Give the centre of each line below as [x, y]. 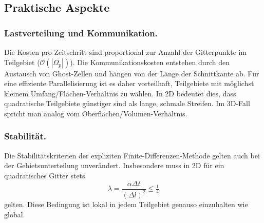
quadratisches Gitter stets [45, 175]
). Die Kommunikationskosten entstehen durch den [150, 62]
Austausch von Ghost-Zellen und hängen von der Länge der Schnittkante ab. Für [132, 73]
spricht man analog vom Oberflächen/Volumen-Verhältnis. [96, 113]
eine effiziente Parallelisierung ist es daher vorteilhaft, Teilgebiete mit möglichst [129, 83]
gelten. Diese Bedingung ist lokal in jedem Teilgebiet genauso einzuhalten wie [126, 204]
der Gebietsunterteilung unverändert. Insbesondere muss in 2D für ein [114, 165]
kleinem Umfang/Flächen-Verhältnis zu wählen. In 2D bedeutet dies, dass [120, 93]
